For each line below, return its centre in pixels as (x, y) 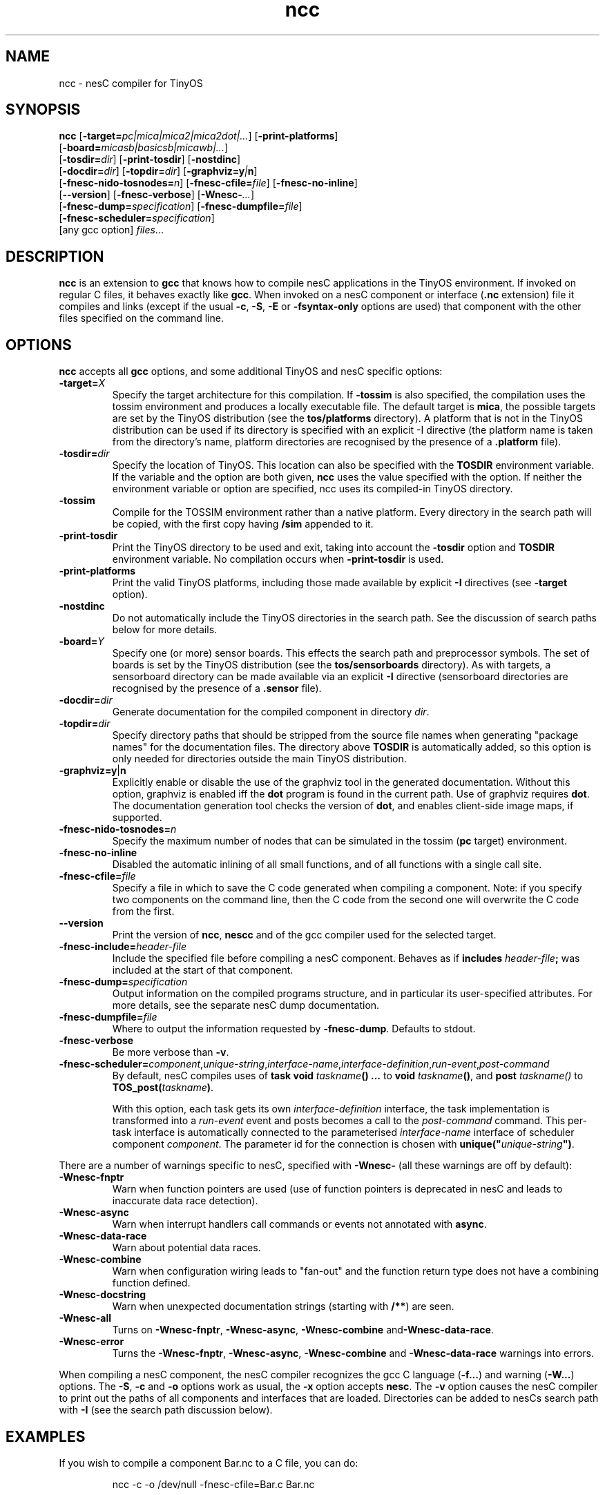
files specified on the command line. (141, 318)
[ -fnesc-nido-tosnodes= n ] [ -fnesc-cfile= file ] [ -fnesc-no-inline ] (208, 183)
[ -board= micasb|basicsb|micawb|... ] (144, 148)
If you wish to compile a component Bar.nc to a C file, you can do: (209, 1463)
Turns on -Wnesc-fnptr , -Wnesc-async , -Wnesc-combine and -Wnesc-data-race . (303, 1330)
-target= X (82, 383)
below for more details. (165, 630)
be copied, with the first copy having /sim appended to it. (243, 524)
